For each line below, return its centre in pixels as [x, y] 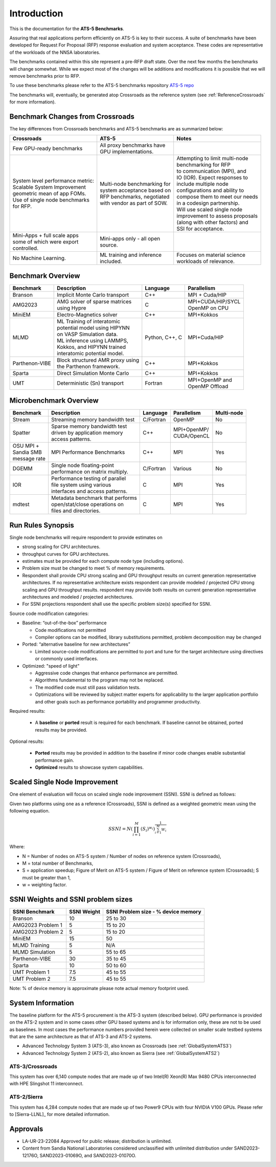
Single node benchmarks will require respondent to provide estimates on [86, 537]
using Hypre [72, 308]
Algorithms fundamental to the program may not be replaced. [100, 680]
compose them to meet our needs [217, 197]
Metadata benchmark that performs [94, 498]
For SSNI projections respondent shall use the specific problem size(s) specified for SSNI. [117, 604]
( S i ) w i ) [148, 829]
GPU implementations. [127, 152]
